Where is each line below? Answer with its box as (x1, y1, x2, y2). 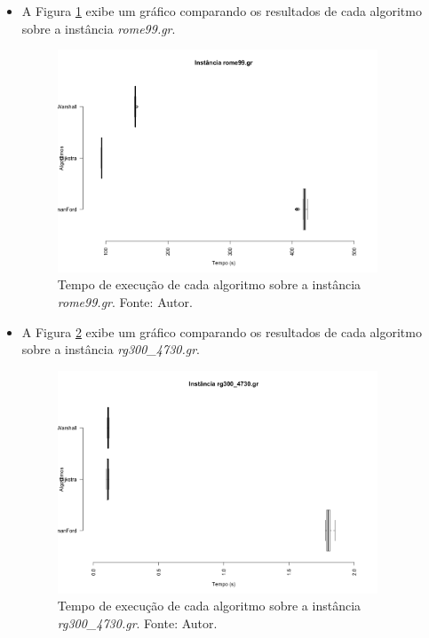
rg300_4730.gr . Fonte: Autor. (57, 613, 218, 632)
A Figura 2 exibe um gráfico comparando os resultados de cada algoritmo (21, 322, 422, 341)
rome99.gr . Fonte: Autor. (57, 293, 193, 311)
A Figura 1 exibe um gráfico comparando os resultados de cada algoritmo (21, 2, 422, 20)
